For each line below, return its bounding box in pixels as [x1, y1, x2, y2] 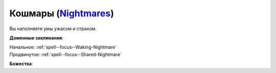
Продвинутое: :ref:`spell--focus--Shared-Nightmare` [9, 51, 122, 57]
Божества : [9, 61, 33, 67]
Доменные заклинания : [9, 35, 63, 41]
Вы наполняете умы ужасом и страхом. [9, 26, 97, 32]
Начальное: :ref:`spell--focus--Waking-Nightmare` [9, 44, 117, 51]
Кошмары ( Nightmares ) [9, 8, 114, 19]
